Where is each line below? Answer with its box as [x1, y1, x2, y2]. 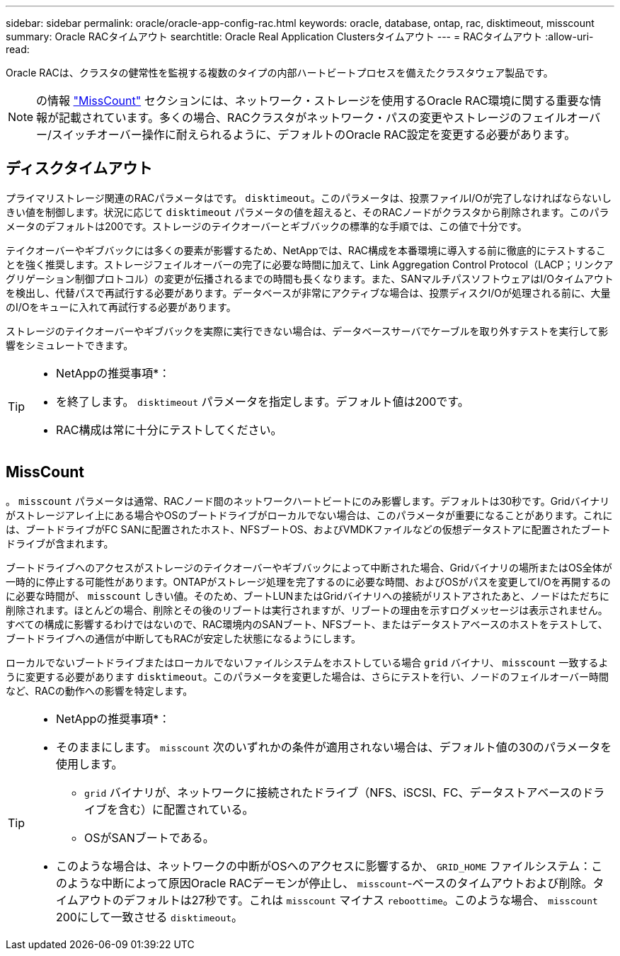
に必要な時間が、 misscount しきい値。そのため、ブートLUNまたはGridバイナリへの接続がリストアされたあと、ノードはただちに [6, 589, 610, 602]
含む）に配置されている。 [118, 802, 254, 816]
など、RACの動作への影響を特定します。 [6, 684, 193, 697]
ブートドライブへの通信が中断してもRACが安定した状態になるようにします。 [6, 632, 361, 644]
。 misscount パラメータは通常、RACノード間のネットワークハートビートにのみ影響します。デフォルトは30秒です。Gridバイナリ [6, 494, 610, 507]
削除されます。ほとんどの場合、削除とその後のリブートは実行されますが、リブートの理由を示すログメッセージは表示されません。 [6, 603, 608, 616]
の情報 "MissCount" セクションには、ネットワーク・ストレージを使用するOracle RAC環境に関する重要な [36, 93, 590, 108]
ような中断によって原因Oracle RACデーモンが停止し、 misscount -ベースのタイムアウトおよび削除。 [67, 875, 593, 890]
